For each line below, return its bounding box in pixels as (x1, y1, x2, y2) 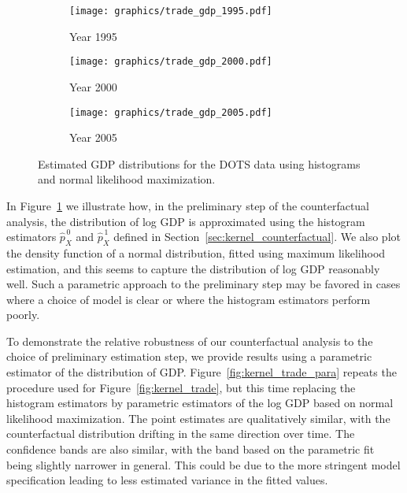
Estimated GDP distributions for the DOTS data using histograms (38, 155, 361, 172)
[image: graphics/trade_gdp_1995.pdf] (69, 6, 272, 17)
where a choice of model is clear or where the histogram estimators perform (6, 291, 371, 307)
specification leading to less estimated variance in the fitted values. (6, 472, 328, 488)
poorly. (6, 306, 40, 323)
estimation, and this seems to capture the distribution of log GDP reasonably (6, 260, 380, 276)
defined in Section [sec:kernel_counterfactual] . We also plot (113, 228, 401, 245)
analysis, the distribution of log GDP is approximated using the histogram (6, 213, 365, 229)
